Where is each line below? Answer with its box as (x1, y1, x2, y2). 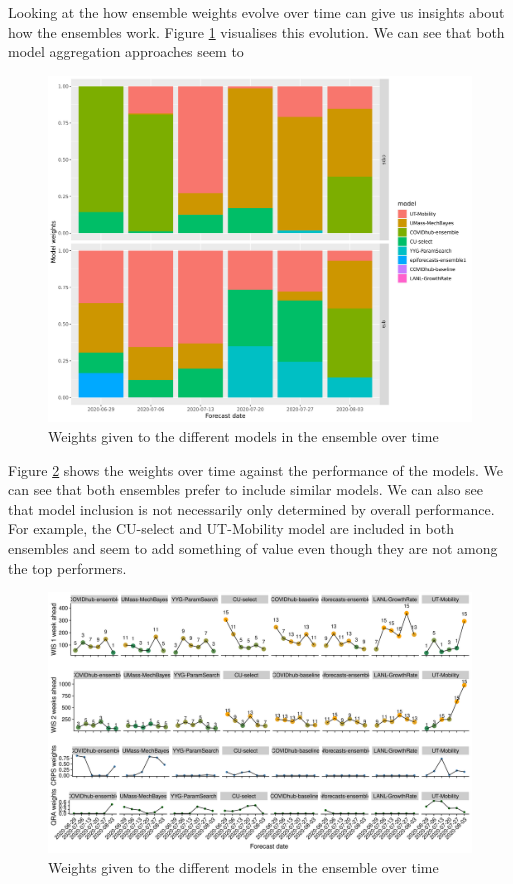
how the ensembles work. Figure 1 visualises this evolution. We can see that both (8, 21, 505, 42)
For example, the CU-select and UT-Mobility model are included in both (8, 518, 455, 539)
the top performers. (8, 557, 127, 578)
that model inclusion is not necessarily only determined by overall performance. (8, 498, 495, 519)
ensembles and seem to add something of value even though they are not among (8, 537, 498, 558)
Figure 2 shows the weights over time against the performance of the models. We (8, 459, 503, 480)
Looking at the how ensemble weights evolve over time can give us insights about (8, 2, 505, 22)
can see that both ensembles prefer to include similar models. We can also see (8, 479, 484, 500)
